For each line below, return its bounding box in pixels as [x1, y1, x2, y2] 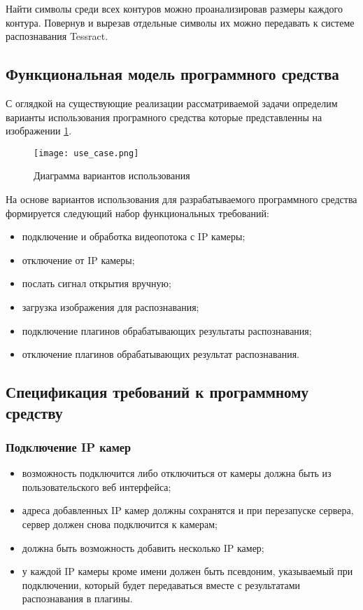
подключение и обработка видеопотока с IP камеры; [22, 229, 245, 244]
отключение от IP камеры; [22, 252, 135, 267]
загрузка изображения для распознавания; [22, 299, 199, 314]
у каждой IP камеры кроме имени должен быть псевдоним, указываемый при [22, 564, 353, 578]
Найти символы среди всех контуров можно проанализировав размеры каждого [6, 1, 343, 15]
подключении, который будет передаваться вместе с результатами [22, 577, 301, 592]
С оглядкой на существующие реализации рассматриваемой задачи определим [6, 95, 338, 110]
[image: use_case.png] [34, 148, 139, 158]
